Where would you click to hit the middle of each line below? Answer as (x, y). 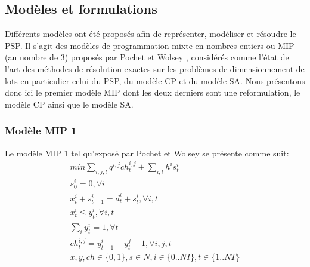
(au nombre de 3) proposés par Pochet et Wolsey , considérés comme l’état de (147, 57)
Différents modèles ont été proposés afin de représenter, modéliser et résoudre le (151, 34)
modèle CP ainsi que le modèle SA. (69, 104)
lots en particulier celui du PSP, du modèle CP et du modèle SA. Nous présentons (155, 80)
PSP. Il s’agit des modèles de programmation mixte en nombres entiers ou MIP (150, 45)
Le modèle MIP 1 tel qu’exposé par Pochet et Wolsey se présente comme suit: (147, 153)
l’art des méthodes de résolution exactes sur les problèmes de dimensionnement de (155, 68)
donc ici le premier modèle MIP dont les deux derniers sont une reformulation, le (153, 92)
